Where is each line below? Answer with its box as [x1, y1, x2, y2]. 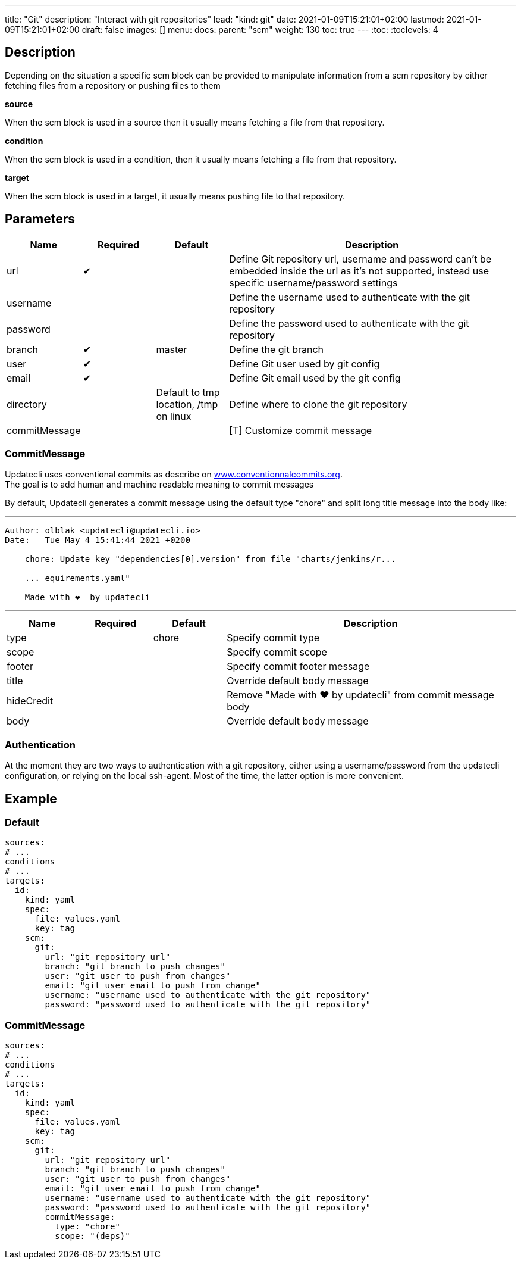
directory [7, 398, 47, 410]
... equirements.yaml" [24, 573, 130, 583]
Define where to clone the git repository [229, 398, 407, 410]
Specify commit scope [227, 646, 327, 658]
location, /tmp [156, 398, 218, 410]
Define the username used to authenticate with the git [229, 291, 470, 303]
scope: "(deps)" [55, 1231, 130, 1241]
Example [5, 791, 57, 806]
